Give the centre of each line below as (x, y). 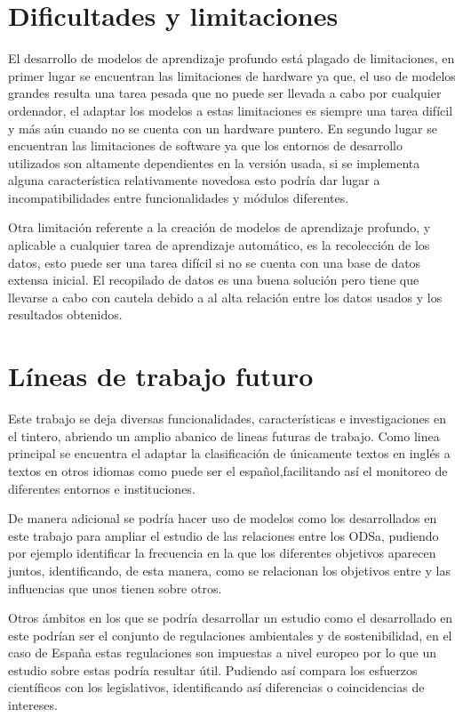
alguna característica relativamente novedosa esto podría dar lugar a (194, 180)
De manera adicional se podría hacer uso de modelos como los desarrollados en (223, 518)
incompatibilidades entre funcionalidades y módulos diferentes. (179, 197)
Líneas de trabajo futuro (161, 376)
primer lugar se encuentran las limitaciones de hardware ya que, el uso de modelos (232, 75)
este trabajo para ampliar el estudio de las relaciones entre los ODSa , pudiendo (224, 535)
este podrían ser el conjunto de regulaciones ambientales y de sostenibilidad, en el (230, 635)
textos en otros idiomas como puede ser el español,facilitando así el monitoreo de (228, 470)
